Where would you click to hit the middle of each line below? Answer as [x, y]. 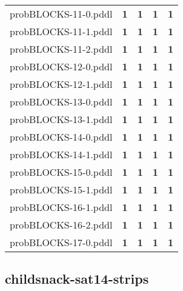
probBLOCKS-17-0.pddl [61, 242]
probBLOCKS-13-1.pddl [61, 119]
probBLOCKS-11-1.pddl [61, 31]
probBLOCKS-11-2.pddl [61, 49]
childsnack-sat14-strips [77, 279]
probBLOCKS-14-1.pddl [61, 154]
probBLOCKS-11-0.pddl [61, 14]
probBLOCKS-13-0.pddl [61, 102]
